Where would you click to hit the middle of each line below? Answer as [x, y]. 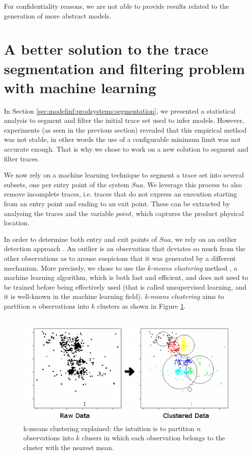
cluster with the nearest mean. [69, 447]
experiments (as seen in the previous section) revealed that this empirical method [125, 129]
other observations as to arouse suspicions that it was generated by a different [120, 258]
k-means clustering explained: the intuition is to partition [109, 428]
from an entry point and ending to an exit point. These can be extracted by [117, 204]
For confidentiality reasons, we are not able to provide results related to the [117, 6]
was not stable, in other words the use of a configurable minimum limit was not [122, 139]
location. [17, 223]
